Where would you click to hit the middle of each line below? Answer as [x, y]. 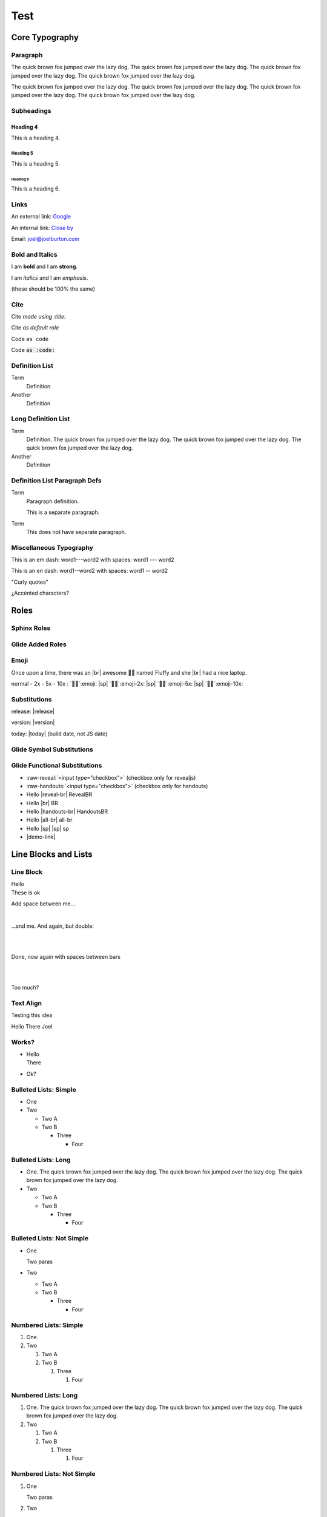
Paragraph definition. [53, 501]
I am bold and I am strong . [45, 266]
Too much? [25, 988]
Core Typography [45, 37]
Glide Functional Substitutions [57, 766]
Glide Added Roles [39, 644]
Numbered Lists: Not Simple [53, 1474]
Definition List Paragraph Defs [56, 481]
